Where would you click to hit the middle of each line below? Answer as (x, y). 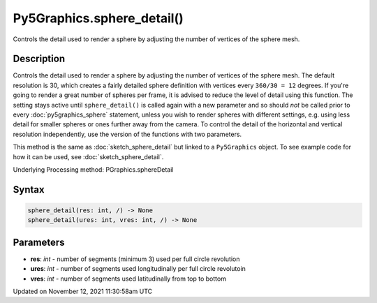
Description (39, 59)
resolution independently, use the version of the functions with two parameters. (127, 134)
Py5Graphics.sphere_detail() (98, 18)
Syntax (29, 190)
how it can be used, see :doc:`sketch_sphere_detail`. (88, 156)
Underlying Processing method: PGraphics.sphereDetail (93, 169)
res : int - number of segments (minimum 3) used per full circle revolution (135, 259)
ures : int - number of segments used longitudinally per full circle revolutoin (138, 269)
